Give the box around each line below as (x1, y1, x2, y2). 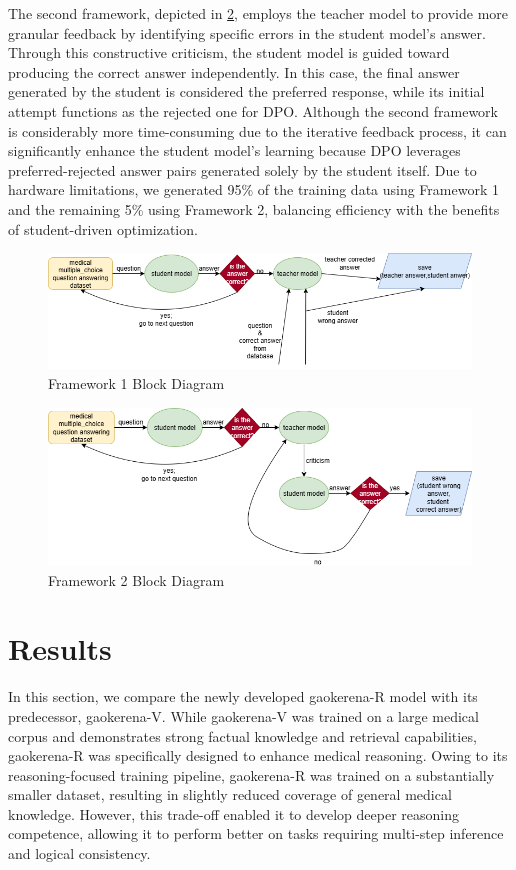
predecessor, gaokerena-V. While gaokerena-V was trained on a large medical (8, 705, 479, 726)
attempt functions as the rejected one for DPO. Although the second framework (8, 100, 498, 121)
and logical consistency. (8, 843, 151, 864)
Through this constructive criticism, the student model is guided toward (8, 42, 450, 63)
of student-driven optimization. (8, 218, 198, 239)
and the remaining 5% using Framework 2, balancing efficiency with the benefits (8, 198, 500, 219)
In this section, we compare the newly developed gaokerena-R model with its (8, 686, 478, 707)
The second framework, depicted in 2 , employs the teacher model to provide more (8, 3, 509, 23)
